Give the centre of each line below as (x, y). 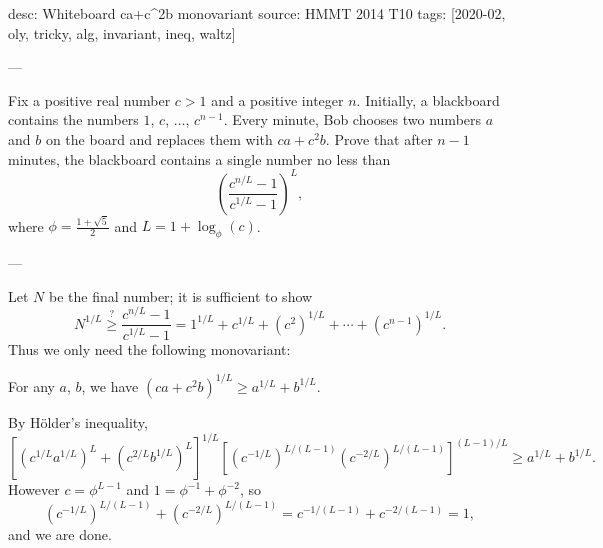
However (34, 489)
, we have (110, 385)
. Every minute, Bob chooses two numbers (352, 119)
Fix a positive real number (89, 99)
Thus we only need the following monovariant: (149, 348)
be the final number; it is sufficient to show (180, 295)
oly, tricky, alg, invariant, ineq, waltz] (122, 32)
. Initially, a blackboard (428, 99)
